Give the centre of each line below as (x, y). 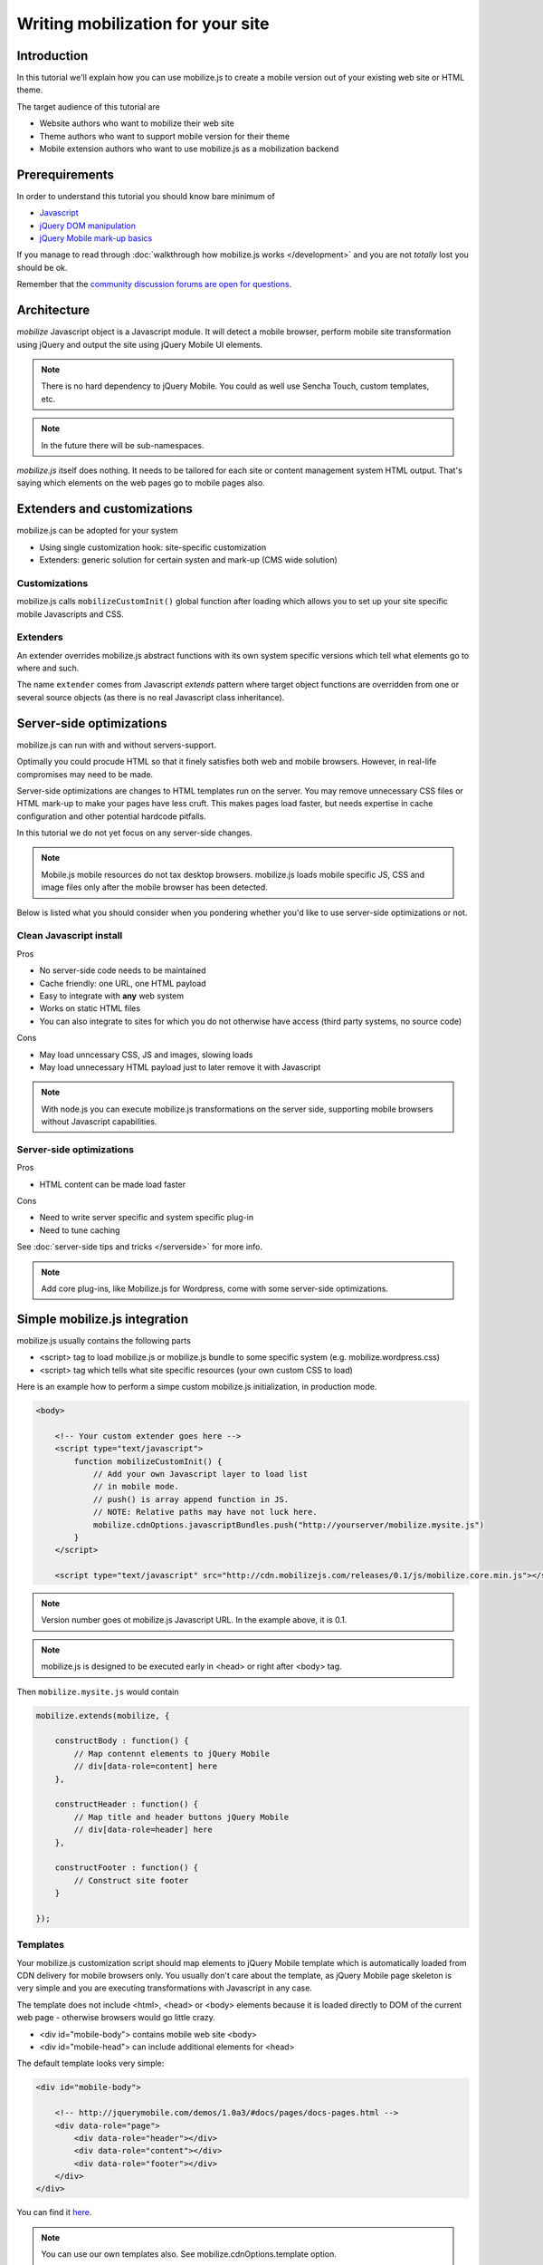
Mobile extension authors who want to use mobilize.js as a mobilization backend (189, 149)
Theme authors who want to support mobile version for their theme (164, 136)
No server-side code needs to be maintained (123, 970)
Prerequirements (66, 174)
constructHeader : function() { (127, 1804)
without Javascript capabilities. (99, 1122)
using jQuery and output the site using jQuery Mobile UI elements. (139, 344)
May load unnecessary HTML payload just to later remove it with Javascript (180, 1067)
